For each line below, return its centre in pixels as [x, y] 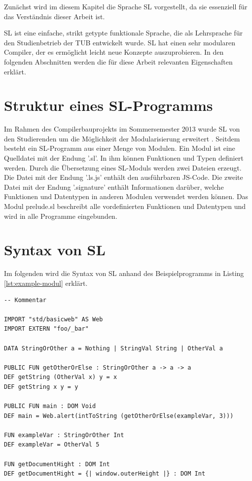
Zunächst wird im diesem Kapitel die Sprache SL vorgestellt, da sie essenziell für [126, 6]
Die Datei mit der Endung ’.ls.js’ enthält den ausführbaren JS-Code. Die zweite [124, 177]
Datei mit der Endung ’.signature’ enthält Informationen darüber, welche [114, 187]
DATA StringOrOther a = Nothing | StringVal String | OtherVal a [113, 348]
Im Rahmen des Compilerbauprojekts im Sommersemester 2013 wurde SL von [122, 129]
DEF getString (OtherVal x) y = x [61, 377]
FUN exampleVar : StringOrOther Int [64, 435]
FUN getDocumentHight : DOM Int [57, 464]
